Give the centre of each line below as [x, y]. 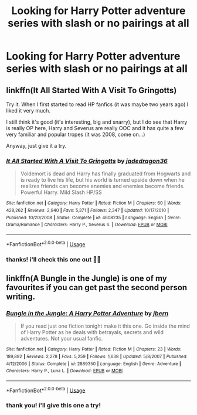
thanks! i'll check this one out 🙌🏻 [54, 259]
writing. [21, 296]
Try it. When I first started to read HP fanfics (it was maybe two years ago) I [97, 104]
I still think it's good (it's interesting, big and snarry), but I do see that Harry [97, 122]
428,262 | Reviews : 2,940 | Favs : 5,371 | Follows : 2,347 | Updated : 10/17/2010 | [88, 210]
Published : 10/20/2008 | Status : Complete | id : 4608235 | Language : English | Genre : [94, 217]
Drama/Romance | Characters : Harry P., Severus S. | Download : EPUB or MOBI [87, 225]
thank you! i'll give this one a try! [54, 406]
